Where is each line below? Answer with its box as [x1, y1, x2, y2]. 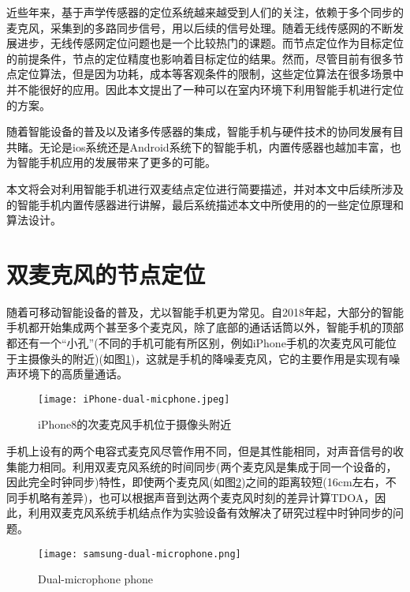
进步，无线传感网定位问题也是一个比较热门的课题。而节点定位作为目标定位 [17, 35, 404, 51]
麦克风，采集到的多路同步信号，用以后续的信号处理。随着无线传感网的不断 [6, 19, 393, 36]
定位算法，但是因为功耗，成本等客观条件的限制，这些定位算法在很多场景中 [17, 66, 404, 82]
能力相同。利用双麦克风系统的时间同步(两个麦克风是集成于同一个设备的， [17, 458, 397, 474]
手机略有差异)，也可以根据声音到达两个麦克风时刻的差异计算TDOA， [17, 489, 375, 505]
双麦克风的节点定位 [6, 257, 206, 290]
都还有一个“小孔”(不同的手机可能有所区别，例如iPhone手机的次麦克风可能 [6, 335, 386, 351]
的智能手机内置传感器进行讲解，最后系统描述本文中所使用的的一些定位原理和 [6, 196, 404, 212]
